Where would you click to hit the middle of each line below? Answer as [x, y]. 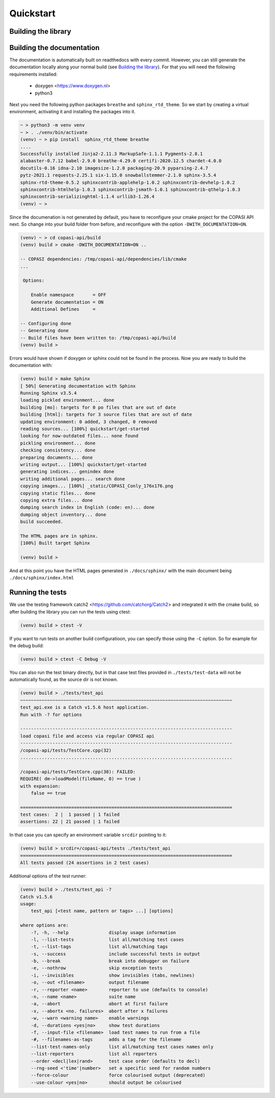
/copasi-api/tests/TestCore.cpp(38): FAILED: [78, 772]
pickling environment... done [58, 443]
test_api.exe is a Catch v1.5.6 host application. [85, 707]
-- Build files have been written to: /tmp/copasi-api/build [98, 338]
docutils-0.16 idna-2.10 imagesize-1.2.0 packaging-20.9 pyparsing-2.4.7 [114, 168]
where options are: [44, 925]
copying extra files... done [57, 500]
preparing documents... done [57, 457]
